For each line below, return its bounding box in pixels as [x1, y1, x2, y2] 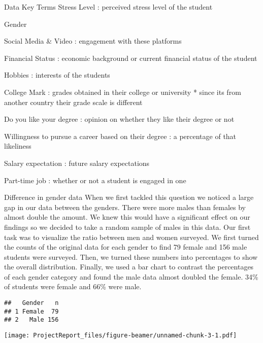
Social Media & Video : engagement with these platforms [4, 36, 182, 46]
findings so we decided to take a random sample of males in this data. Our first [4, 221, 251, 232]
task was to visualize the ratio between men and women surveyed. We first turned [4, 231, 259, 242]
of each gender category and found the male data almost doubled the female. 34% [4, 271, 258, 282]
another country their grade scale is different [4, 96, 143, 107]
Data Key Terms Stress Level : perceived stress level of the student [4, 2, 213, 12]
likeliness [4, 141, 31, 151]
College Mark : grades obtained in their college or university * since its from [4, 86, 241, 97]
